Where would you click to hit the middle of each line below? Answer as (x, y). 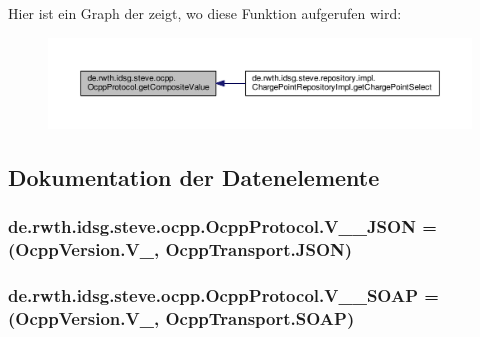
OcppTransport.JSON (255, 249)
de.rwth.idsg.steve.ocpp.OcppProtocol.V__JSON (212, 226)
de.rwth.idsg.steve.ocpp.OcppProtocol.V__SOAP (213, 295)
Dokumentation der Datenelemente (194, 177)
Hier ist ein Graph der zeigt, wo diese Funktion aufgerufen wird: (205, 13)
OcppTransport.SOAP (256, 318)
